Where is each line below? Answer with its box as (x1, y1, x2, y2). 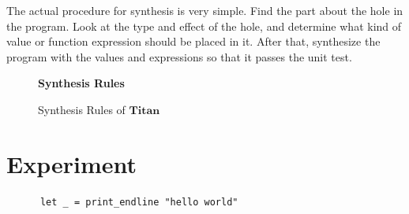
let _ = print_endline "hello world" (39, 196, 238, 208)
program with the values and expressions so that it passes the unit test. (6, 48, 352, 65)
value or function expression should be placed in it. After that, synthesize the (6, 33, 381, 50)
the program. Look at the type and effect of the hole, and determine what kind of (6, 17, 402, 34)
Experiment (6, 147, 137, 179)
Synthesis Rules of (38, 101, 126, 117)
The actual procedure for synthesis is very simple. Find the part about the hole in (6, 2, 403, 18)
